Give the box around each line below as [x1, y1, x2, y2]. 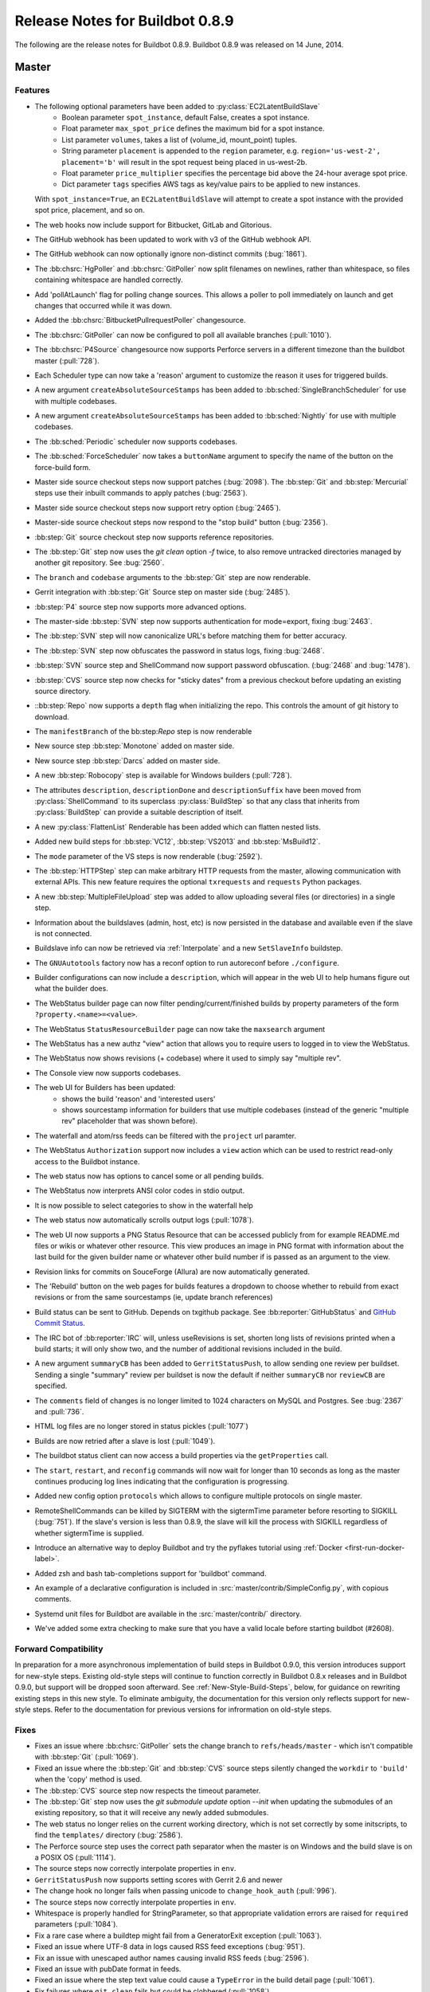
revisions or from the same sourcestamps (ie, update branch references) [34, 1292, 274, 1302]
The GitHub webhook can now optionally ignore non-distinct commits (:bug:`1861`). [34, 249, 307, 259]
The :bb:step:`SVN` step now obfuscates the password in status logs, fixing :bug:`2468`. [34, 645, 325, 655]
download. [34, 712, 69, 721]
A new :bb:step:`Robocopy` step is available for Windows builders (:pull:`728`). [34, 771, 292, 780]
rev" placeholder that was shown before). [61, 1116, 198, 1126]
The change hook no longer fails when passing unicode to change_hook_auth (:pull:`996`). [34, 1886, 337, 1896]
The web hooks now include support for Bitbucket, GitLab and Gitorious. [34, 220, 272, 229]
